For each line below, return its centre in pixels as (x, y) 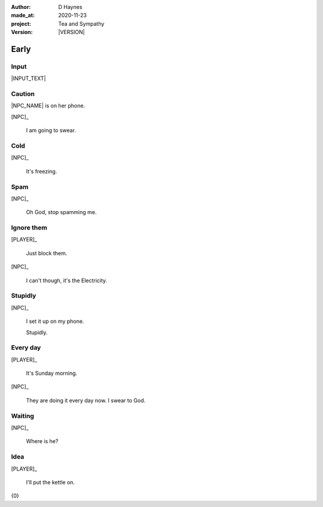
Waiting (22, 416)
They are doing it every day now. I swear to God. (86, 400)
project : (21, 23)
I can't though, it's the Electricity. (67, 280)
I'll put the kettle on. (50, 482)
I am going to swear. (51, 130)
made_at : (23, 16)
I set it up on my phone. (55, 321)
